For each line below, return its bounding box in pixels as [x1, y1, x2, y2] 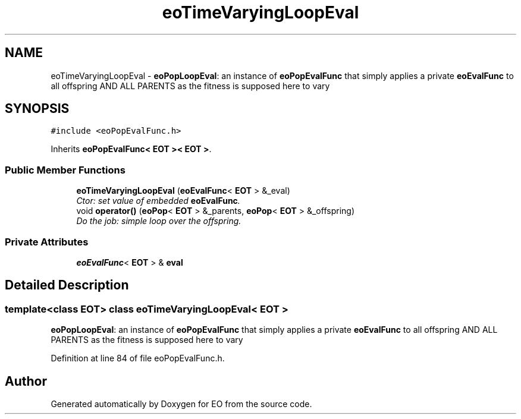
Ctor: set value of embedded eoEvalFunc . [76, 196, 240, 206]
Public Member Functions [5, 163, 125, 176]
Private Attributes [5, 235, 89, 248]
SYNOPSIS [5, 101, 70, 116]
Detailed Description [5, 278, 129, 293]
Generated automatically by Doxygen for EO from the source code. [51, 399, 312, 409]
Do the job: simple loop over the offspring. [76, 216, 241, 226]
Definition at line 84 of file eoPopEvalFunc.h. [51, 353, 225, 364]
